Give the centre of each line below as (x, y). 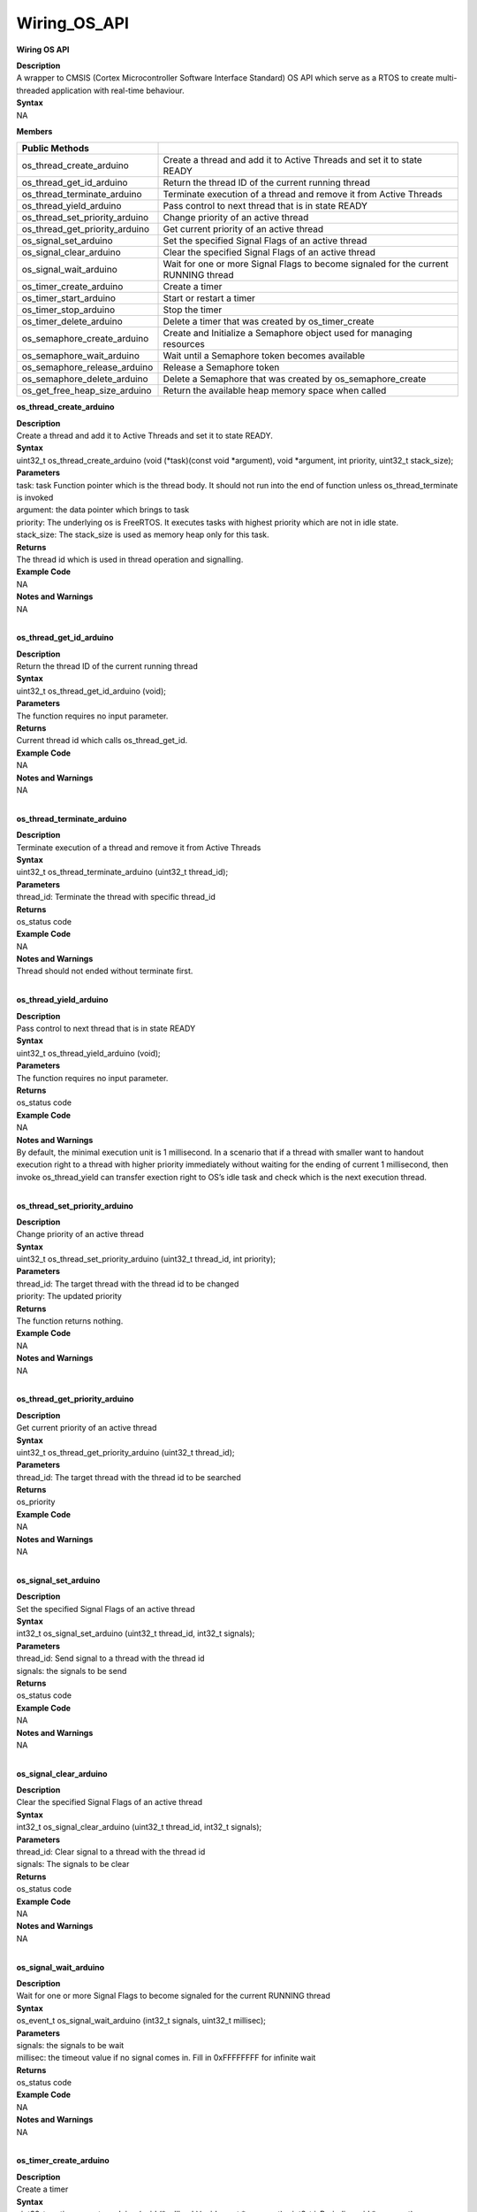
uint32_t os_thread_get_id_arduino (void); (91, 691)
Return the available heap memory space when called (275, 391)
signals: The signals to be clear (73, 1864)
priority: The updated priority (69, 1296)
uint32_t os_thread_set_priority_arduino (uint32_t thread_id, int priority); (146, 1259)
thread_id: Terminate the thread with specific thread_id (116, 897)
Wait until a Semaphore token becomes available (264, 356)
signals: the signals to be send (72, 1671)
